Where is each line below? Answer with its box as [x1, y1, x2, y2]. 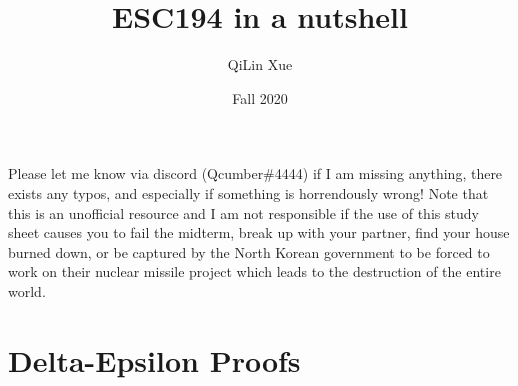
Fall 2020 [232, 87, 288, 108]
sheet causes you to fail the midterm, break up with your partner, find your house [8, 222, 510, 243]
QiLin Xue [227, 54, 293, 75]
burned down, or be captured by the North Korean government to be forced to [8, 241, 490, 262]
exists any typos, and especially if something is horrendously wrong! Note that [8, 182, 489, 203]
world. [8, 280, 46, 301]
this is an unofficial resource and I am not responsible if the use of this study [8, 202, 479, 223]
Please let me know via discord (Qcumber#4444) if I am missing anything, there [8, 163, 503, 184]
